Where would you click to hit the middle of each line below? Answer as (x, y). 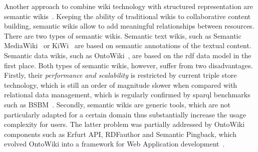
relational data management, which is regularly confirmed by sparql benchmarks (127, 95)
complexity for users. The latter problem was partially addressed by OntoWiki (124, 124)
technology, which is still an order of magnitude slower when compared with (121, 85)
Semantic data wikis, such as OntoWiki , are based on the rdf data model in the (128, 55)
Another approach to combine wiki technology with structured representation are (129, 6)
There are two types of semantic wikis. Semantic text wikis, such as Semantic (123, 35)
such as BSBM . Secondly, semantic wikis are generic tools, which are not (117, 104)
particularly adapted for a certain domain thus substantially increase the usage (125, 114)
